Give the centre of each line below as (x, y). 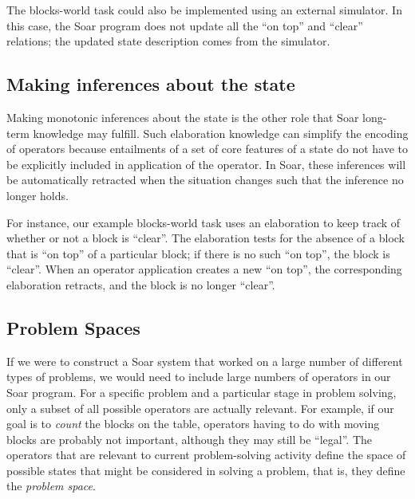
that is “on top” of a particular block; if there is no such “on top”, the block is (198, 253)
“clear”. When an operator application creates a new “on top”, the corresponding (204, 269)
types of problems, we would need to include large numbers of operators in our (199, 377)
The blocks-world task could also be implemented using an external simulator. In (204, 10)
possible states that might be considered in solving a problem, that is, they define (206, 470)
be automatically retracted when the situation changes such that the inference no (205, 180)
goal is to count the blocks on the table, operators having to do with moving (193, 424)
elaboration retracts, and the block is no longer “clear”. (141, 284)
